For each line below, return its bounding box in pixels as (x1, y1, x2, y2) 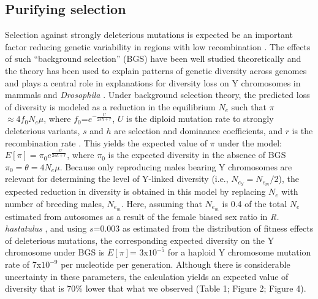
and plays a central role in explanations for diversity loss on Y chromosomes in (5, 76, 301, 89)
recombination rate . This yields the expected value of (5, 136, 207, 149)
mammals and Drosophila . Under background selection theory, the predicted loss (5, 88, 310, 101)
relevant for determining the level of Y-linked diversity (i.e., (5, 172, 229, 185)
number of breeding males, (5, 197, 104, 210)
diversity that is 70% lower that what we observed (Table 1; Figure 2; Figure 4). (5, 282, 306, 295)
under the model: (218, 136, 282, 149)
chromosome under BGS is (5, 246, 105, 259)
